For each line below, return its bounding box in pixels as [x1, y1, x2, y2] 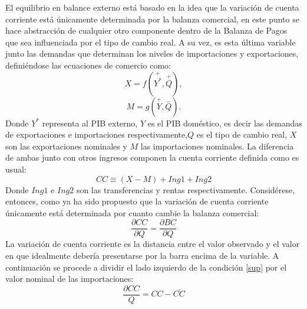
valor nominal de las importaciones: [5, 272, 134, 285]
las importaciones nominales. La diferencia [140, 139, 294, 152]
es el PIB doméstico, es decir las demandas [147, 116, 302, 129]
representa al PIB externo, [42, 116, 138, 129]
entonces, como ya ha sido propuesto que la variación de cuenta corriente [5, 195, 269, 207]
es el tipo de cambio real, [196, 128, 288, 141]
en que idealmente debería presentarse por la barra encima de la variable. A [5, 249, 279, 261]
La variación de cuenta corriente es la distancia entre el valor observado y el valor [5, 238, 300, 250]
